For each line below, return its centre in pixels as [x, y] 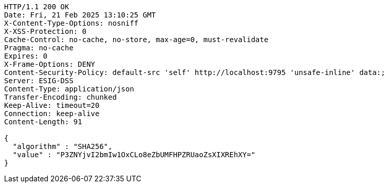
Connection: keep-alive [52, 114]
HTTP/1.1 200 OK [37, 7]
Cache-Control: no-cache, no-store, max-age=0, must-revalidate [136, 40]
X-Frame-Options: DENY [50, 64]
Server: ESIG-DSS [39, 81]
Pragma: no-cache [39, 48]
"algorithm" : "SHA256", [62, 146]
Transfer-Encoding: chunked [61, 97]
